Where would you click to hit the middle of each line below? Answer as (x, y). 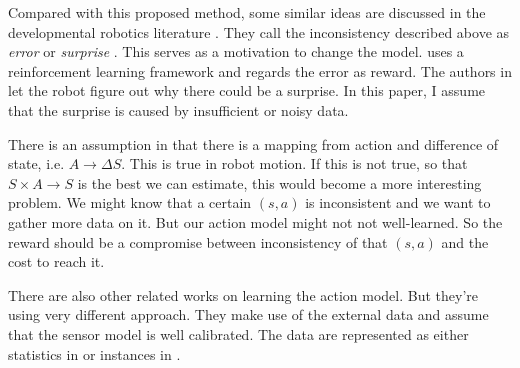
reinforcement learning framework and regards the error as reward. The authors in (260, 70)
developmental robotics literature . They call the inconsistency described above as (259, 31)
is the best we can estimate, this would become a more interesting (279, 182)
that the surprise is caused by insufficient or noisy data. (178, 109)
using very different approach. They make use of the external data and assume (248, 314)
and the (465, 241)
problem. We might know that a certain (130, 202)
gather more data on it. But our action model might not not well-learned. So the (255, 221)
